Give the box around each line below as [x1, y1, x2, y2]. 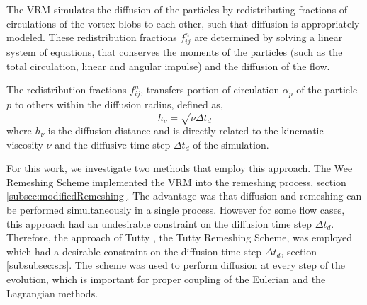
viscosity [6, 137, 43, 151]
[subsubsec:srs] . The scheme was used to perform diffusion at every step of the [6, 258, 346, 272]
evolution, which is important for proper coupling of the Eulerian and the [6, 271, 326, 286]
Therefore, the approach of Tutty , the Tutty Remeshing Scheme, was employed [6, 230, 353, 245]
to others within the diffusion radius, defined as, [14, 96, 223, 111]
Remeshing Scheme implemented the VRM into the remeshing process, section [6, 174, 346, 189]
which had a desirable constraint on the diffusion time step [6, 243, 262, 258]
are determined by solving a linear [194, 30, 343, 45]
